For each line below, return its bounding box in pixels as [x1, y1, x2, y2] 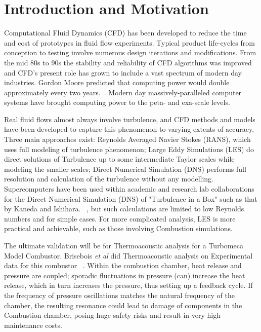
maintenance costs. [4, 319, 62, 330]
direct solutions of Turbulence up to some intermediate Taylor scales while [4, 154, 235, 164]
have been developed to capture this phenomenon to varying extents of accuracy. [4, 124, 254, 134]
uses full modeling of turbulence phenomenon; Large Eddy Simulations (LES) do [4, 143, 254, 154]
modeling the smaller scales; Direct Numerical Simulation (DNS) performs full [4, 163, 246, 174]
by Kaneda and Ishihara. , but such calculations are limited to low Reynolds [4, 203, 244, 214]
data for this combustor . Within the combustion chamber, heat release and [4, 260, 242, 271]
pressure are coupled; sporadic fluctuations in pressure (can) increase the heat [4, 270, 245, 280]
